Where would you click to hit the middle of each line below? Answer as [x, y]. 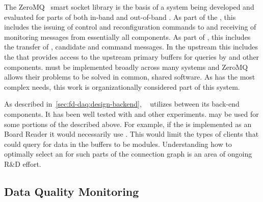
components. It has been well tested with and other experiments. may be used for [131, 113]
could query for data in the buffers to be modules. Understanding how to [118, 144]
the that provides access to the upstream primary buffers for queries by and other [132, 56]
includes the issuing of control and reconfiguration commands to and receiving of [130, 27]
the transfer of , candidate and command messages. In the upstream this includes [131, 47]
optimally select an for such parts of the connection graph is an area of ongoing [128, 154]
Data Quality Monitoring [72, 191]
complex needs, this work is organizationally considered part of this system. [122, 86]
